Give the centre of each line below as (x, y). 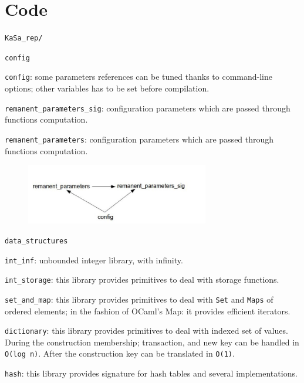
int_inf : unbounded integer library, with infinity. (94, 260)
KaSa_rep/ (24, 38)
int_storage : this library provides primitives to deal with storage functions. (142, 279)
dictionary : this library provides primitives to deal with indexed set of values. (146, 331)
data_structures (36, 241)
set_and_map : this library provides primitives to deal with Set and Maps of (139, 299)
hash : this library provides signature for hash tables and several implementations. (151, 373)
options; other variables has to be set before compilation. (107, 88)
